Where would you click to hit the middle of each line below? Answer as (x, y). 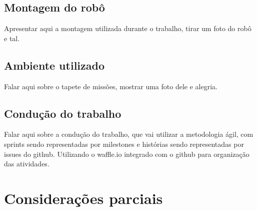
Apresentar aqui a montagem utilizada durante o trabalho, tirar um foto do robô (128, 28)
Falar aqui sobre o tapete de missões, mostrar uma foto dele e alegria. (111, 86)
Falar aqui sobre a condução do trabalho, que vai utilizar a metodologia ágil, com (129, 134)
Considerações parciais (83, 198)
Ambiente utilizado (54, 65)
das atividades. (27, 164)
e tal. (12, 38)
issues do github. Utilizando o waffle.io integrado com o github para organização (127, 154)
